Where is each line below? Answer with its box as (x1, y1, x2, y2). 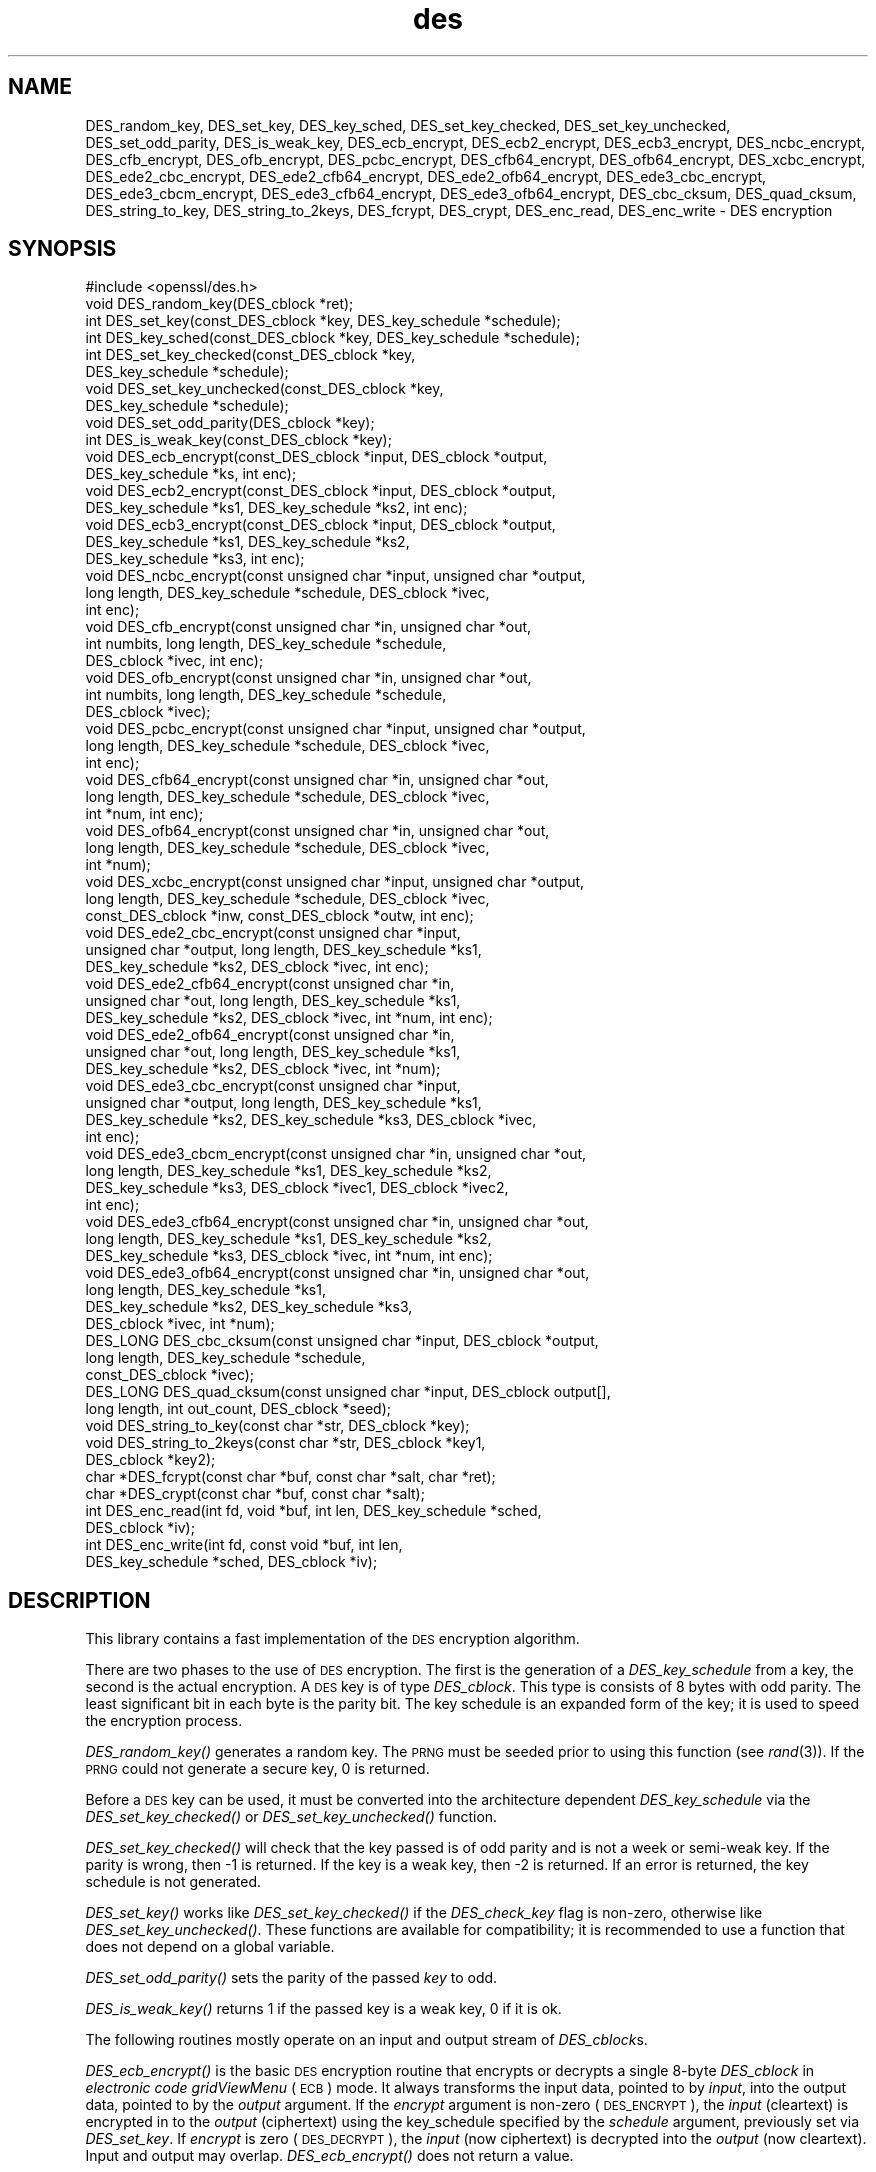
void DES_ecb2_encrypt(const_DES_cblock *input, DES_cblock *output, (85, 482, 556, 500)
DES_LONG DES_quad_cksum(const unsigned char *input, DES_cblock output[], (85, 1383, 611, 1401)
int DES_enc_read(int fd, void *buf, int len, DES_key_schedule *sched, (85, 1502, 542, 1520)
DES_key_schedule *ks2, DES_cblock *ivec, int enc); (85, 958, 429, 976)
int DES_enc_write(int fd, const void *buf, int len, (85, 1536, 403, 1554)
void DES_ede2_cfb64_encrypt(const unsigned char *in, (85, 975, 455, 993)
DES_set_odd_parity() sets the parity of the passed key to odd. (85, 1969, 498, 1987)
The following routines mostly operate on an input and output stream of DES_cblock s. (85, 2031, 648, 2049)
